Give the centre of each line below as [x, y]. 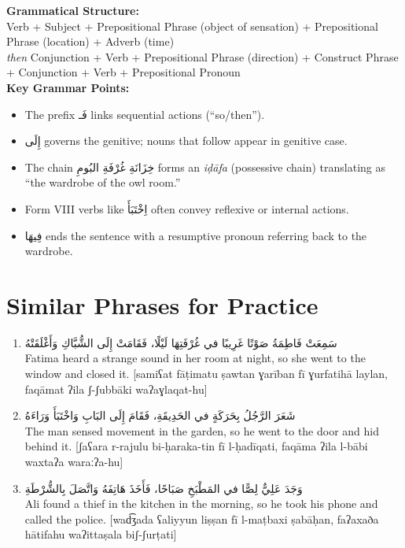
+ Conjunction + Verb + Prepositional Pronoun [123, 72]
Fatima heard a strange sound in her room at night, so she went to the [195, 358]
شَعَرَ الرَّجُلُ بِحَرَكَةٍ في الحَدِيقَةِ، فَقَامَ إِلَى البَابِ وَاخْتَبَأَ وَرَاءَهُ [160, 415]
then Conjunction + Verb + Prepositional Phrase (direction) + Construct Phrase [202, 56]
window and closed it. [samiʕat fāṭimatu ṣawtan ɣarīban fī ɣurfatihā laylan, [206, 374]
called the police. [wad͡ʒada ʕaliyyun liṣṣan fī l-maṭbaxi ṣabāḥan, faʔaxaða [202, 518]
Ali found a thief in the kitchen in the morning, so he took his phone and [201, 504]
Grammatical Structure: [73, 10]
